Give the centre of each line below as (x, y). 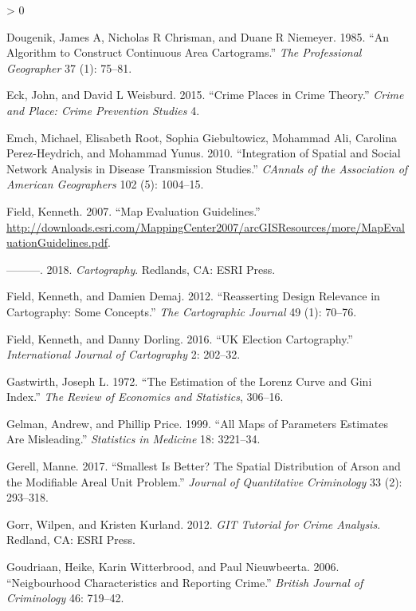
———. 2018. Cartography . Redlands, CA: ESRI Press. (141, 269)
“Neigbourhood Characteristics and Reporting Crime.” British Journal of (185, 582)
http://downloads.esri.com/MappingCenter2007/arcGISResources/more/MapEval (206, 226)
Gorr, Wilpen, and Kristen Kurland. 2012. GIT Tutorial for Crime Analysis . (194, 524)
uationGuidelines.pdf (57, 242)
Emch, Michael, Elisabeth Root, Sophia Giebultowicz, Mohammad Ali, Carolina (202, 137)
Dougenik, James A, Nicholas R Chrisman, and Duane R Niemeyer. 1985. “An (198, 36)
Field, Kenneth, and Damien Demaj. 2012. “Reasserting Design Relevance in (193, 296)
